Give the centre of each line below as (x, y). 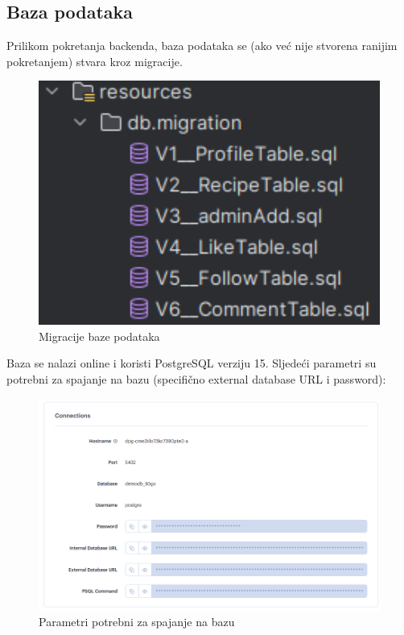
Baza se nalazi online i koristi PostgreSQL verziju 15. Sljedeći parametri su (192, 363)
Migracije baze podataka (99, 336)
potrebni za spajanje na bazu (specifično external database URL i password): (196, 379)
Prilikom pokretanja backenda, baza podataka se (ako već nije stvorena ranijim (202, 46)
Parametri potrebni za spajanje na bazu (137, 622)
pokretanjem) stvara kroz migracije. (95, 61)
